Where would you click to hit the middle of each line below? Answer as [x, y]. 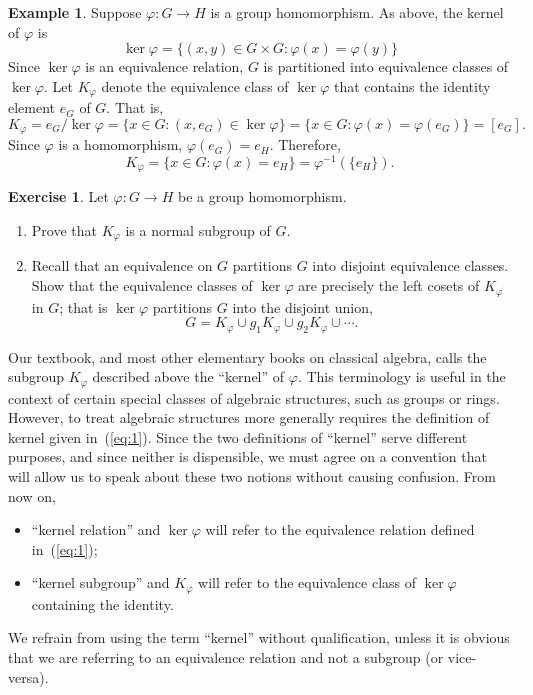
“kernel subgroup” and [100, 582]
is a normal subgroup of [198, 230]
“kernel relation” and [96, 529]
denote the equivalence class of [195, 85]
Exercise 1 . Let [58, 196]
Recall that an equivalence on [122, 265]
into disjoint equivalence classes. [410, 265]
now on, [32, 495]
